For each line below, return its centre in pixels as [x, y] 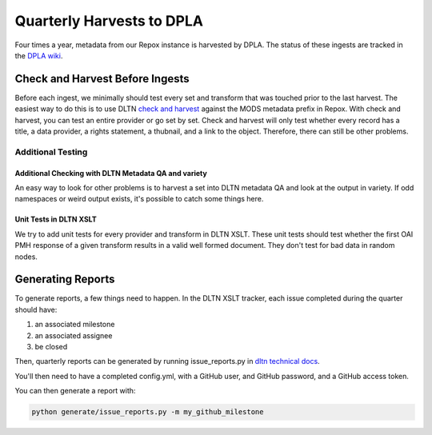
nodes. [26, 257]
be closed [51, 347]
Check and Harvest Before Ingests [102, 79]
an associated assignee [74, 335]
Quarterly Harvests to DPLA [109, 21]
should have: [36, 309]
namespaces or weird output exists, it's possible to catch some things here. [139, 199]
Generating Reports [65, 279]
